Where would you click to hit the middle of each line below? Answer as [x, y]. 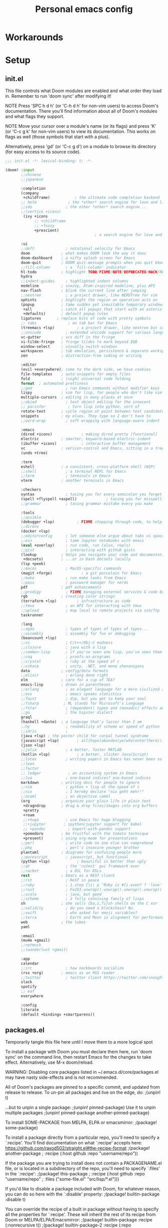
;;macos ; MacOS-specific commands [71, 569]
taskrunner [32, 615]
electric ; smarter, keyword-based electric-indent [86, 439]
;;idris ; [44, 731]
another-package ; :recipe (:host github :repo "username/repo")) [72, 1153]
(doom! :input [20, 170]
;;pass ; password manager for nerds [74, 582]
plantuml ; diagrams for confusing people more [81, 852]
